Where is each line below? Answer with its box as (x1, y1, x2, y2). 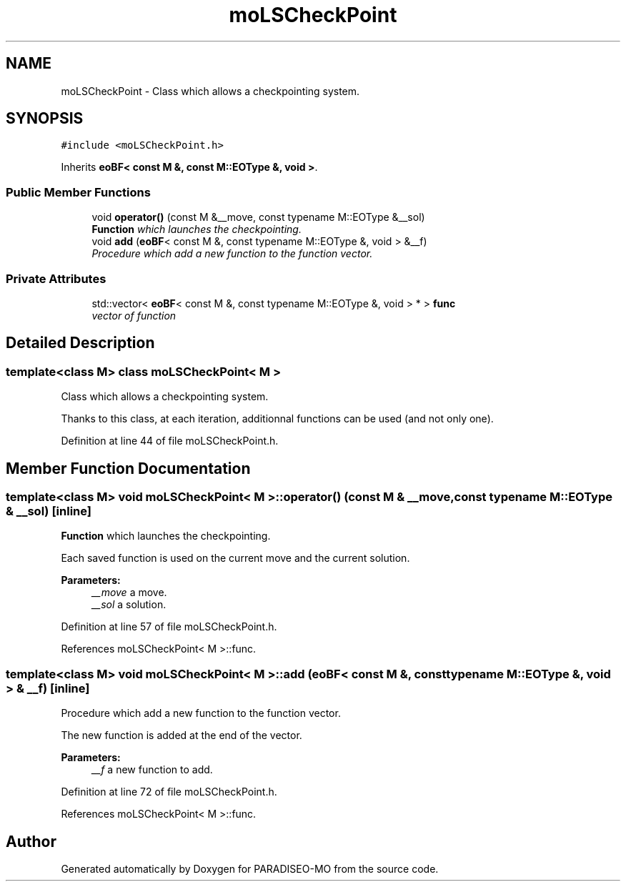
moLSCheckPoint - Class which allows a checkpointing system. (61, 84, 360, 97)
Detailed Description (6, 334, 155, 352)
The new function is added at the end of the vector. (61, 729, 302, 742)
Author (6, 832, 56, 851)
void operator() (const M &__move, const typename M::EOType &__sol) (91, 211, 425, 224)
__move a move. (91, 586, 167, 599)
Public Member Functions (6, 184, 151, 199)
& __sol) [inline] (6, 504, 91, 518)
